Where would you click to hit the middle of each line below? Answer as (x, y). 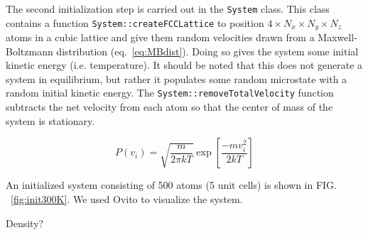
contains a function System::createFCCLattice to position (135, 22)
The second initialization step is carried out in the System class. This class (168, 9)
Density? (25, 223)
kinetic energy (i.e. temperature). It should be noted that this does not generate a (184, 65)
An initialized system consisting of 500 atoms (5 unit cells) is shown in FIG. (171, 185)
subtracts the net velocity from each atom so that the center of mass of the (169, 107)
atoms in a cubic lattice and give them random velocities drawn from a (160, 37)
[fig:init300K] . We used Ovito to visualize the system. (127, 198)
